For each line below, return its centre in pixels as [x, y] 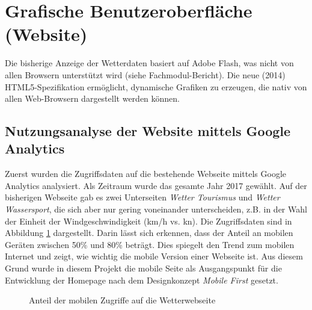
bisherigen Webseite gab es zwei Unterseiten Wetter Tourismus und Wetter [142, 197]
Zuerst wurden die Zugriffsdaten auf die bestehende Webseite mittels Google [146, 174]
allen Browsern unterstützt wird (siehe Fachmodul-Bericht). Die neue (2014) [145, 74]
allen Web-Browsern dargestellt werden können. [93, 98]
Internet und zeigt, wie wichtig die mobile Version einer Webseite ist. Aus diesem [154, 256]
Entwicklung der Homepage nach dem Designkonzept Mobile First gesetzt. [142, 280]
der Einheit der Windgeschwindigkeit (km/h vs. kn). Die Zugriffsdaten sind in [148, 221]
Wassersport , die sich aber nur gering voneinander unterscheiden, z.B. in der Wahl [156, 209]
